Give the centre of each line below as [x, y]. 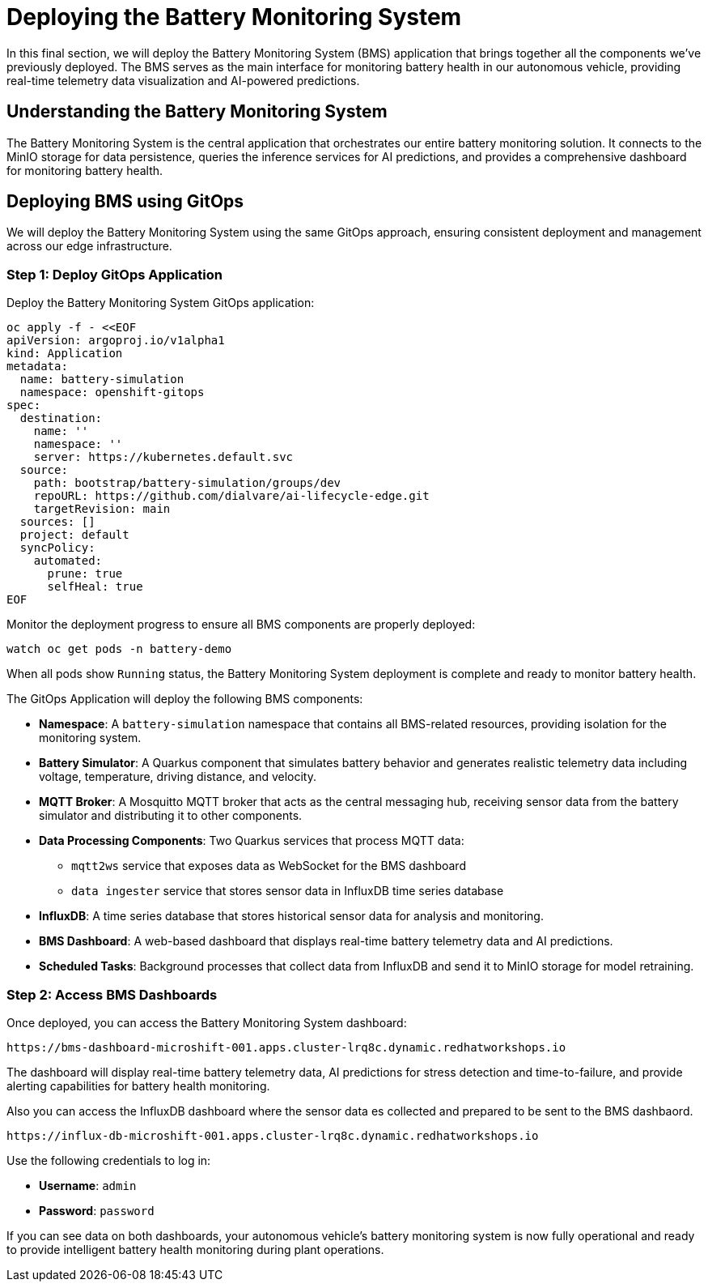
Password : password [97, 1210]
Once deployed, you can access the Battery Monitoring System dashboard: [207, 1022]
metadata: [37, 367]
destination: [61, 418]
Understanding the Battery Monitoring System [197, 112]
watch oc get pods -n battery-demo [119, 649]
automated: [68, 561]
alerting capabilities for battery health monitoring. [138, 1085]
